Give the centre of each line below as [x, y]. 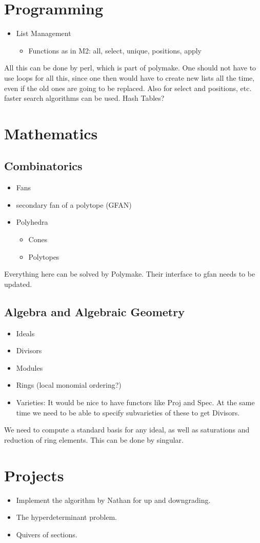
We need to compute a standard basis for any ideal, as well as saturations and [127, 430]
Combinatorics [43, 166]
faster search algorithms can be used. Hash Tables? [84, 98]
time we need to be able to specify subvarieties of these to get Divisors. [128, 412]
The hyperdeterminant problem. [66, 517]
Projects [34, 475]
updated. [18, 284]
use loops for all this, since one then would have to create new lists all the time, [129, 77]
